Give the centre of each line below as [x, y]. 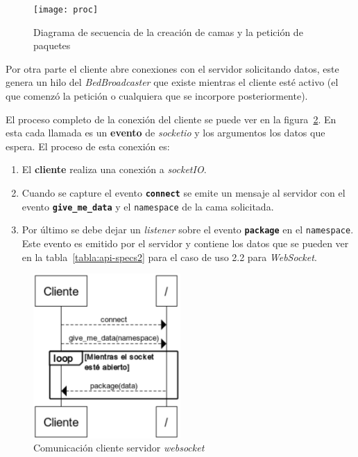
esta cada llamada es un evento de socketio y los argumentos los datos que [165, 133]
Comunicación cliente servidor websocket [119, 448]
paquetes [52, 45]
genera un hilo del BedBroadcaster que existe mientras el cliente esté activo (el [172, 82]
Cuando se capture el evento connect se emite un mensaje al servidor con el [184, 192]
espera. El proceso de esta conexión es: [88, 146]
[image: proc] [66, 10]
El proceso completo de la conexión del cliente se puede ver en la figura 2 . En [171, 119]
